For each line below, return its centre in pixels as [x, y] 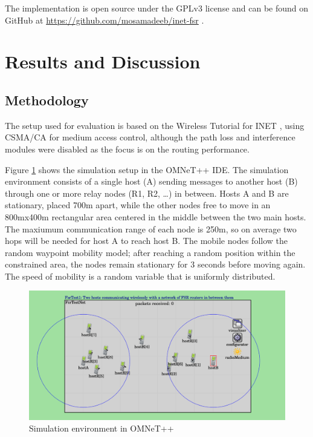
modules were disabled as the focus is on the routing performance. [127, 149]
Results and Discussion [103, 61]
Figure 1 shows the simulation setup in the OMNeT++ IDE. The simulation [147, 169]
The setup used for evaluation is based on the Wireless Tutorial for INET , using [155, 125]
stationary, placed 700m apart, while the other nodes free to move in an [138, 205]
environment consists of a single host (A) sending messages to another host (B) [151, 181]
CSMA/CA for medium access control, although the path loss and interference [150, 137]
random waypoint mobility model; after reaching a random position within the [150, 252]
